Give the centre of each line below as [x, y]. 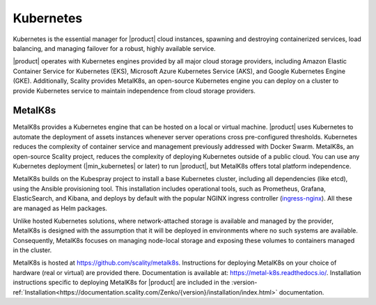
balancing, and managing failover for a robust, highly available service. [114, 48]
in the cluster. [32, 250]
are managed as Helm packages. [60, 208]
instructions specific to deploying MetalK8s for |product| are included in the [122, 283]
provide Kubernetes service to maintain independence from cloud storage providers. [134, 91]
